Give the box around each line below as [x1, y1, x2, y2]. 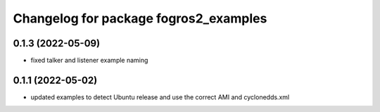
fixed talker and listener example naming [30, 56, 148, 65]
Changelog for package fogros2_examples [13, 11, 267, 26]
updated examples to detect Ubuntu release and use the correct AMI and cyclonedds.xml [30, 92, 290, 101]
